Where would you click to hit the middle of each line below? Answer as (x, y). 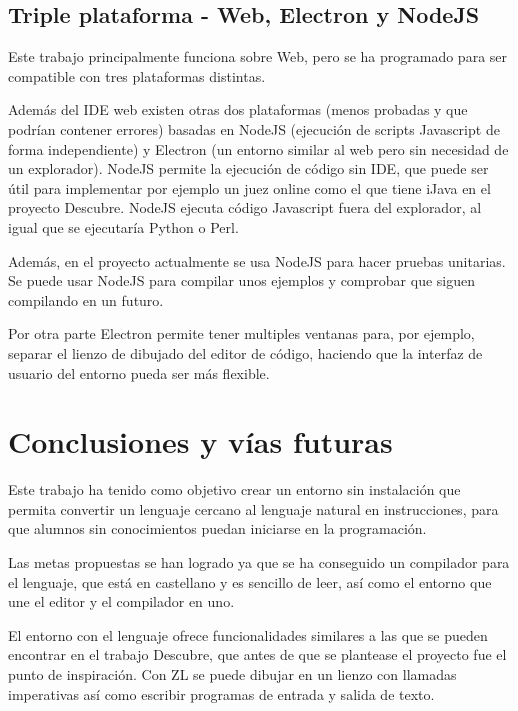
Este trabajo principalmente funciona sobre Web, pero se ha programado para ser (258, 56)
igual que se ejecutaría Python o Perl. (123, 226)
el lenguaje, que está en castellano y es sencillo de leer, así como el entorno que (250, 581)
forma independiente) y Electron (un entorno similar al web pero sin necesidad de (258, 148)
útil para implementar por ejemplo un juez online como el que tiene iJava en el (249, 187)
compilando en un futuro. (86, 299)
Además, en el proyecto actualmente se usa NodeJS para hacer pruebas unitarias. (257, 260)
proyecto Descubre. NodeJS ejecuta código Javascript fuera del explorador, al (245, 207)
